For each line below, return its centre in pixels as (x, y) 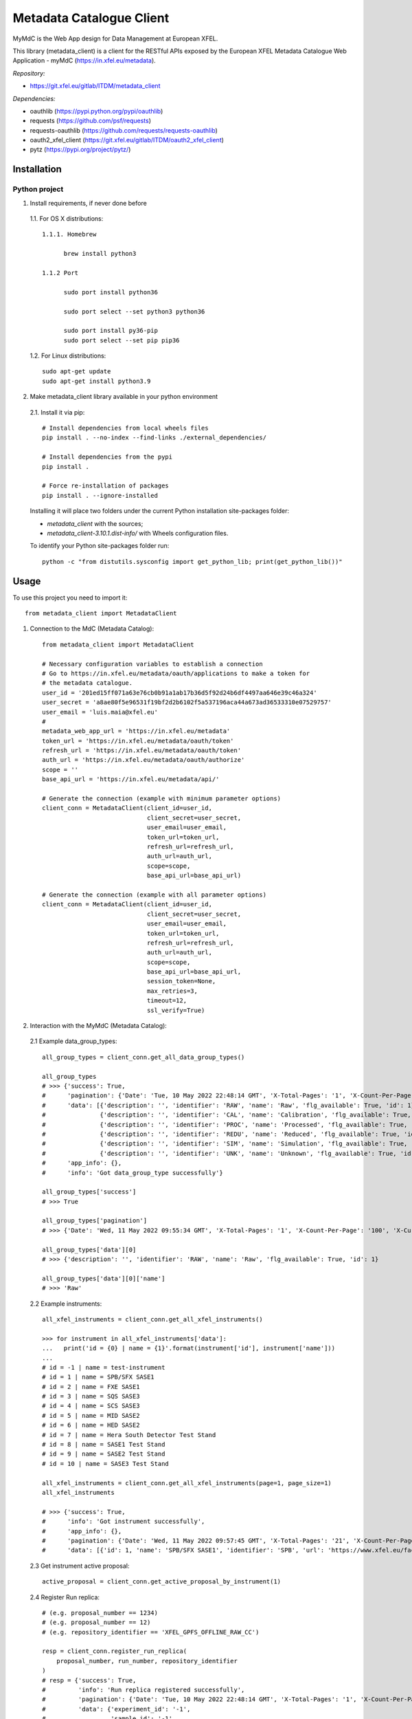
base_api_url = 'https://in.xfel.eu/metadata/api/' (131, 779)
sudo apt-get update (77, 372)
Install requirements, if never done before (88, 203)
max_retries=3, (172, 991)
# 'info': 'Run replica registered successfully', (144, 1690)
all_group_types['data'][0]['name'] (104, 1278)
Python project (38, 189)
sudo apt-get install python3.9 (96, 381)
